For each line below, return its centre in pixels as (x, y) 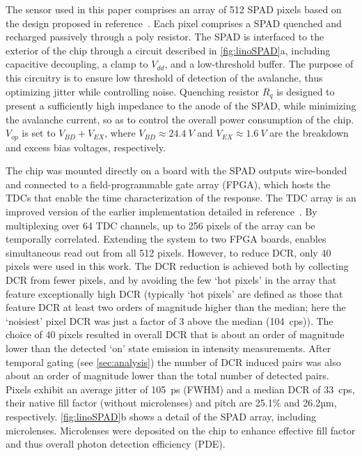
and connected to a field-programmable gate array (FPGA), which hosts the (168, 184)
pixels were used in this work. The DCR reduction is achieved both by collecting (177, 266)
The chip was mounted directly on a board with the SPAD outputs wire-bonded (176, 170)
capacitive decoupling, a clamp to (77, 64)
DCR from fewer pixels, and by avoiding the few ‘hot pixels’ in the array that (171, 280)
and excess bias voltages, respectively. (86, 147)
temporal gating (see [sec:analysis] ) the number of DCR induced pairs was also (173, 362)
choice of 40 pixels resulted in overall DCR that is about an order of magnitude (175, 334)
